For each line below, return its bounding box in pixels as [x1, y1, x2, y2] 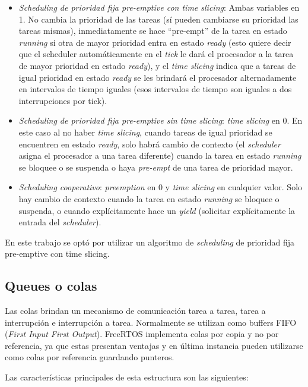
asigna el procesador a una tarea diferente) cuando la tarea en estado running [18, 149, 301, 162]
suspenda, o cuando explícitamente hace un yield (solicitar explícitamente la [18, 204, 296, 216]
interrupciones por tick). [18, 94, 107, 106]
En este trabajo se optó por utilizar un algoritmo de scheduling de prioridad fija [5, 235, 295, 248]
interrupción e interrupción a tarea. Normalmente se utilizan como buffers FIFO [5, 316, 297, 328]
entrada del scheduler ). [18, 216, 101, 228]
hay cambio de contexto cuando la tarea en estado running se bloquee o [18, 192, 280, 204]
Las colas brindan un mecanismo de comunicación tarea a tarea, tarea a [5, 304, 266, 317]
